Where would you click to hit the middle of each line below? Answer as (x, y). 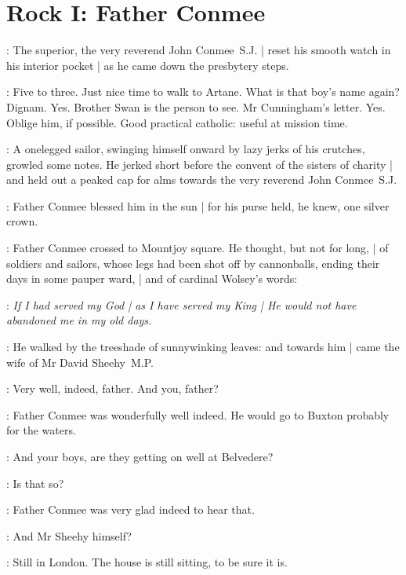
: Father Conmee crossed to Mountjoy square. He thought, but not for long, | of (198, 248)
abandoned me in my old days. (79, 320)
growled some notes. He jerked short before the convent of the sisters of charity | (199, 164)
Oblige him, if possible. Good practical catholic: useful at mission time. (177, 122)
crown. (22, 221)
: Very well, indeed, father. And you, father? (112, 388)
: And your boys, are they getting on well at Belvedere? (140, 456)
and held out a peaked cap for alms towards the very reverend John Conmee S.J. (202, 179)
